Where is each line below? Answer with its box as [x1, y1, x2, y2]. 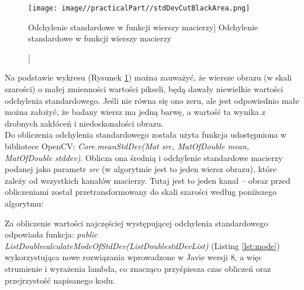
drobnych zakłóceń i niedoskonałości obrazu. [5, 117, 164, 129]
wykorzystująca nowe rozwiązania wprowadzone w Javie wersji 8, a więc [5, 251, 262, 263]
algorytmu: [5, 197, 44, 209]
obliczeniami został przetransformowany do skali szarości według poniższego [5, 186, 277, 198]
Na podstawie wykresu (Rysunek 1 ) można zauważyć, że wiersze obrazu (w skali [5, 71, 292, 83]
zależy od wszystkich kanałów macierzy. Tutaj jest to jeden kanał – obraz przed [5, 174, 291, 186]
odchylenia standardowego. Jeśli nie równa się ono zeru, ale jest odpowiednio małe [5, 94, 299, 106]
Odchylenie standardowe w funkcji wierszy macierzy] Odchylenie [28, 20, 258, 33]
